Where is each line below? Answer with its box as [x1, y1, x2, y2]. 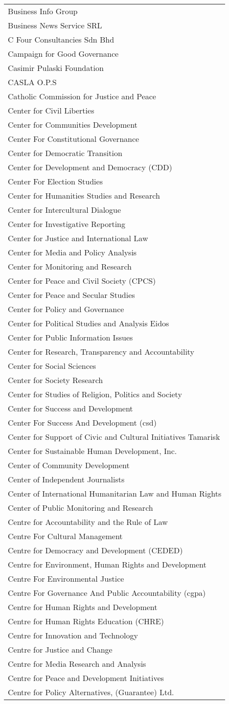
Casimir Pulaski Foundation [8, 62, 104, 73]
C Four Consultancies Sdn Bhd [8, 34, 114, 45]
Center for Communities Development [8, 119, 137, 130]
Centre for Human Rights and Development [8, 601, 158, 613]
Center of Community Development [8, 459, 130, 471]
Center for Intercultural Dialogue [8, 204, 121, 215]
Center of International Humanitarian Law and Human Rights [8, 488, 222, 499]
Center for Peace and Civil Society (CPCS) [8, 275, 156, 286]
